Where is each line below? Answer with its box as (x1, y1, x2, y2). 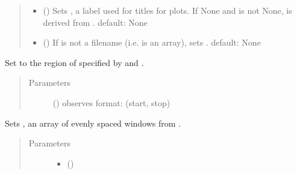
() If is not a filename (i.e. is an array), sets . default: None (43, 36, 261, 49)
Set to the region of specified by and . (5, 56, 144, 68)
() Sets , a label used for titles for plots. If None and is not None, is (43, 4, 292, 16)
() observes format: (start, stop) (52, 96, 170, 109)
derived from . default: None (43, 16, 148, 28)
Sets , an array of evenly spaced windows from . (5, 116, 181, 129)
